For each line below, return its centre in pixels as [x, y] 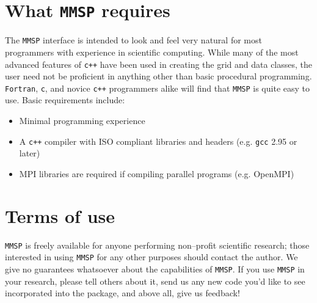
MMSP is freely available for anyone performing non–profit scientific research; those [157, 245]
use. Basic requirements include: [65, 100]
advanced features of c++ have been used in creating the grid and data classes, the [159, 64]
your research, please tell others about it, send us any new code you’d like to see [155, 281]
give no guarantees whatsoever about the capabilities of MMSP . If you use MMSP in [155, 268]
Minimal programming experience [82, 120]
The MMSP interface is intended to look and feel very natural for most [133, 40]
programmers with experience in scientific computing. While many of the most [152, 52]
